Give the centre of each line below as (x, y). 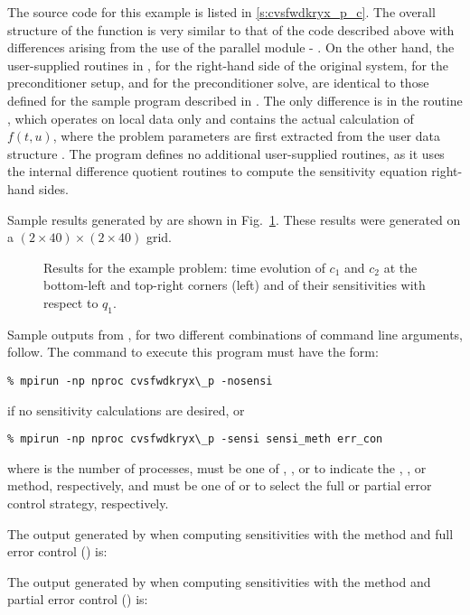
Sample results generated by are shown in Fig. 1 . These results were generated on (234, 219)
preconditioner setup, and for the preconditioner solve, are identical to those (218, 83)
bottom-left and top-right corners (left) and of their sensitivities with (235, 285)
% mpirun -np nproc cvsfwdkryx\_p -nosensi (140, 381)
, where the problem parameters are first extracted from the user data (246, 136)
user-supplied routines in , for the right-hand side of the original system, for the (228, 65)
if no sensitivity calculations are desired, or (126, 410)
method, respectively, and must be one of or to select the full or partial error (220, 485)
